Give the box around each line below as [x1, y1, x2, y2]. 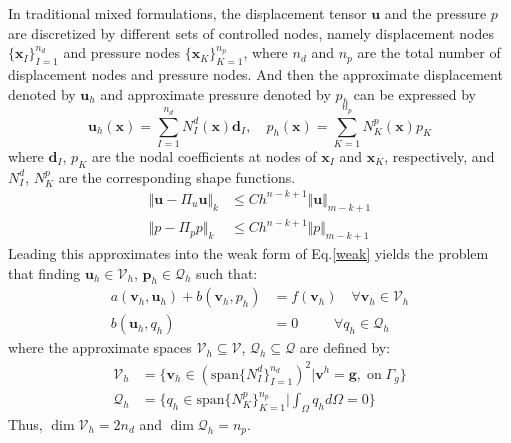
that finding [8, 262, 81, 283]
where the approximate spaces [8, 337, 192, 358]
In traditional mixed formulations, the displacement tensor [8, 3, 367, 23]
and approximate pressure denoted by [100, 83, 331, 104]
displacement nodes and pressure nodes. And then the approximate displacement [8, 63, 503, 84]
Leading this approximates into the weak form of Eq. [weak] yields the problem [8, 242, 489, 263]
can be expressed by [353, 83, 477, 104]
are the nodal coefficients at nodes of [91, 145, 317, 166]
